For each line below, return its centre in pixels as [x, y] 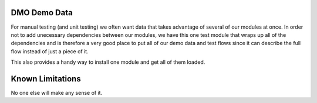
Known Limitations [46, 79]
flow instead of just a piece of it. [50, 51]
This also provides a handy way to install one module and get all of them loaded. [108, 62]
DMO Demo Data [42, 13]
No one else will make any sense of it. [57, 92]
